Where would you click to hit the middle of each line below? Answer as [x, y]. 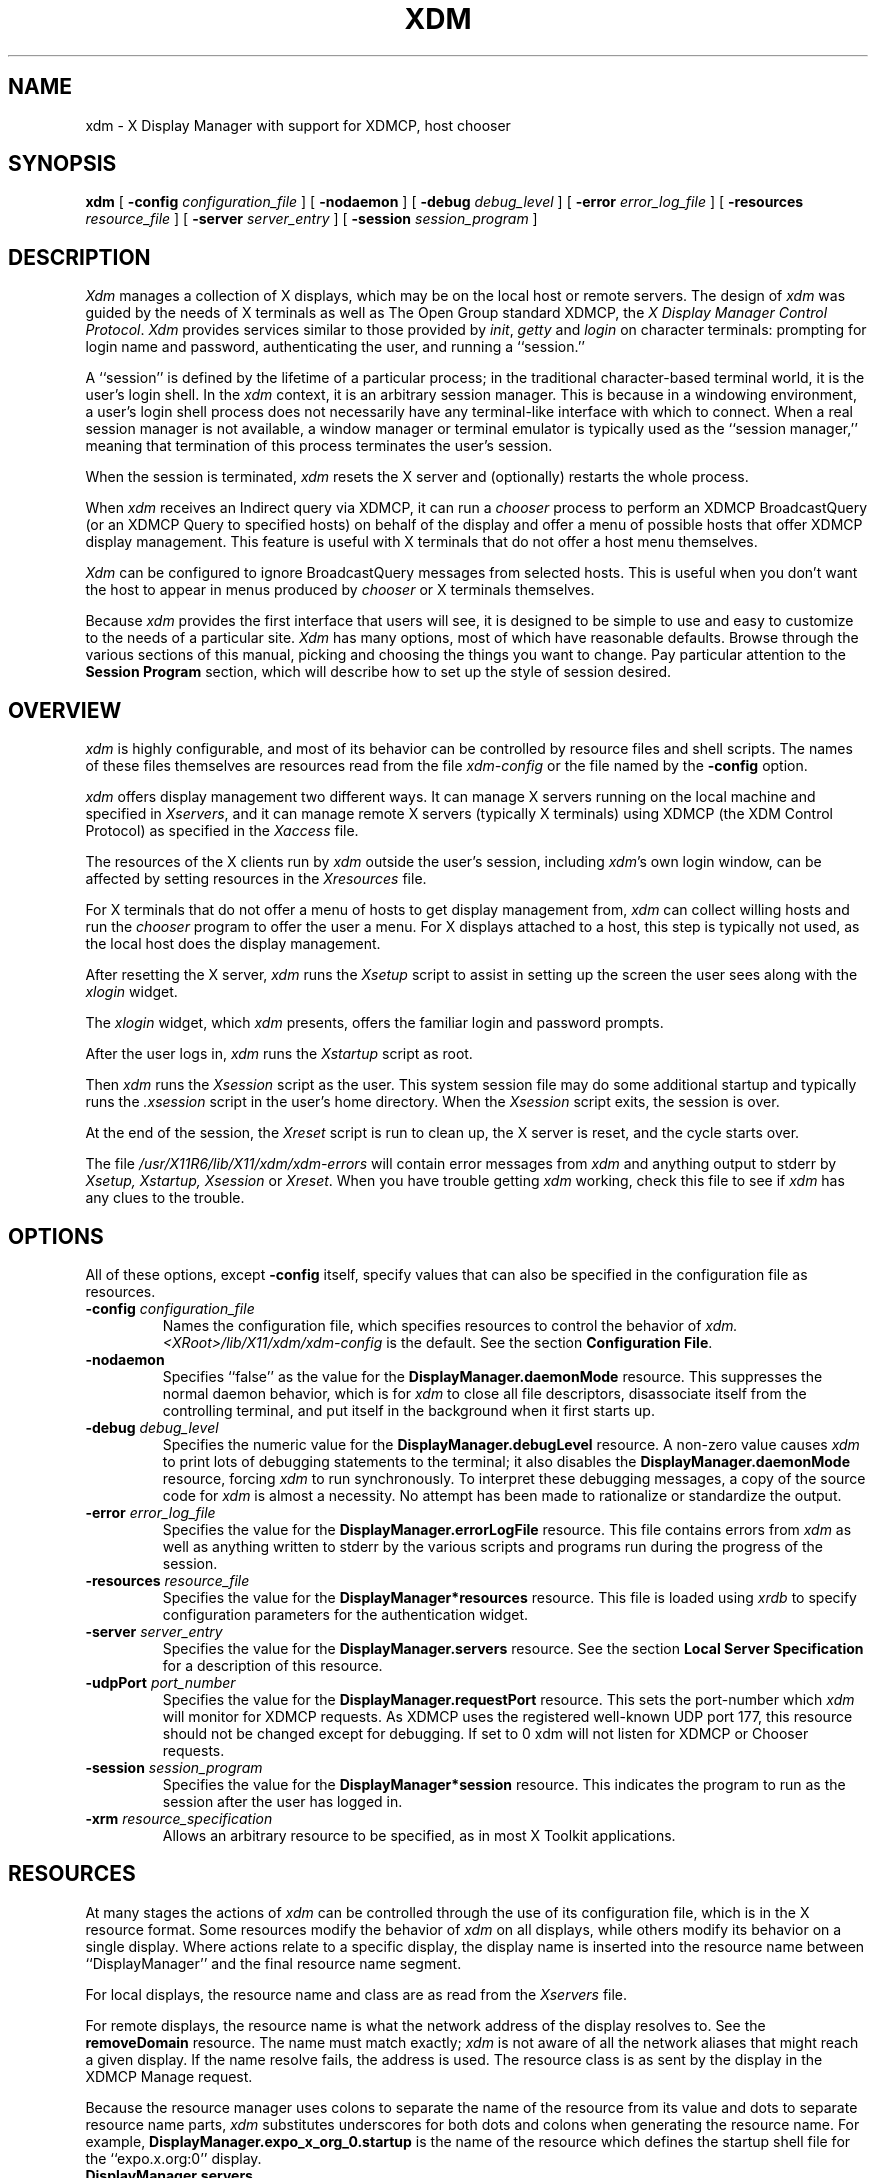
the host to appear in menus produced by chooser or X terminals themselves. [340, 590]
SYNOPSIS [62, 164]
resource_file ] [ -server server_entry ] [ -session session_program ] [311, 219]
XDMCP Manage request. [169, 2076]
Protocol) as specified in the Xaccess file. [222, 831]
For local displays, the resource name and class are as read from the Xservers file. [356, 1994]
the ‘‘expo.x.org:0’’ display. [173, 2158]
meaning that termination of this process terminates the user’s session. [319, 446]
